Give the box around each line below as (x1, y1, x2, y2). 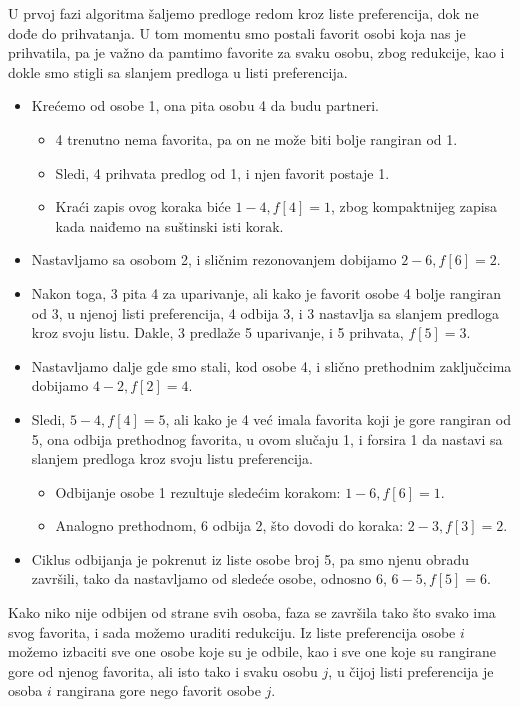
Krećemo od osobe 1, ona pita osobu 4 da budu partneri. (31, 95, 379, 116)
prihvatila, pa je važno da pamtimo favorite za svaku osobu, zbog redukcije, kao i (8, 42, 505, 63)
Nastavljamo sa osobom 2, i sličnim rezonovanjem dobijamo (31, 249, 397, 270)
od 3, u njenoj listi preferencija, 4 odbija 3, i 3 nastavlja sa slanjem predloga (31, 302, 499, 323)
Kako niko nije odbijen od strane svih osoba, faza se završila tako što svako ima (8, 602, 496, 623)
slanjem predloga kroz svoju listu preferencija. (31, 448, 313, 469)
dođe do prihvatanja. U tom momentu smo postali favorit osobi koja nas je (8, 22, 466, 43)
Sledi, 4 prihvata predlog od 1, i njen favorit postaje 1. (55, 162, 390, 183)
